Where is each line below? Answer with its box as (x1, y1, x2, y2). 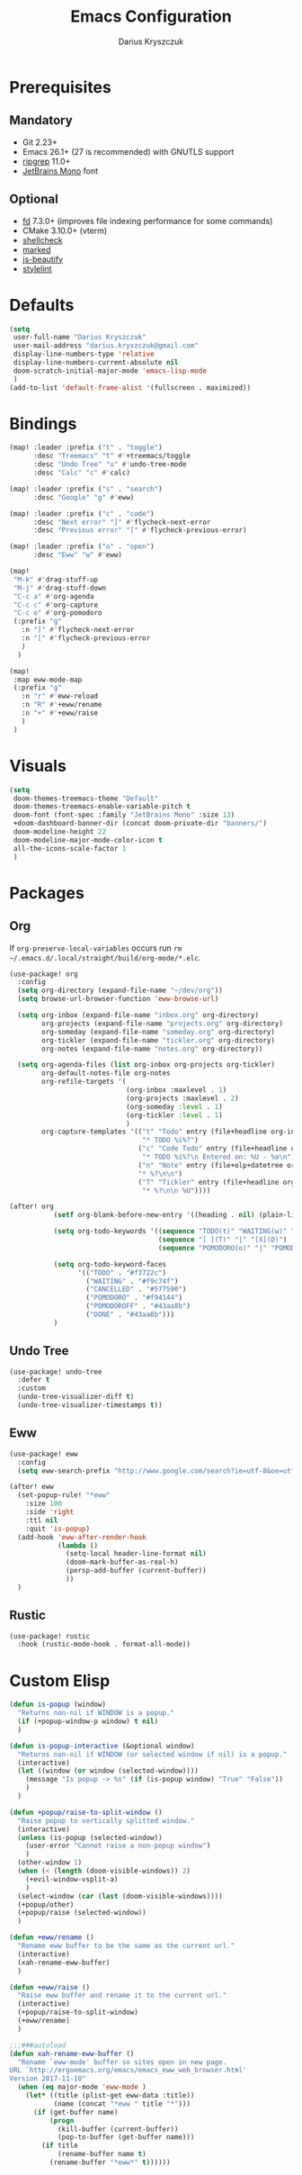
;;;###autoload (9, 2041, 67, 2050)
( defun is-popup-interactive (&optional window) (9, 1741, 195, 1750)
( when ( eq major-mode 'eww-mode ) (17, 2082, 147, 2092)
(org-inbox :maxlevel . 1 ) (125, 1086, 227, 1095)
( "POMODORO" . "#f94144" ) (85, 1294, 182, 1303)
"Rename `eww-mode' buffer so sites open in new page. (17, 2057, 227, 2067)
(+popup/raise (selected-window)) (17, 1909, 147, 1918)
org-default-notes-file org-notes (41, 1069, 171, 1078)
